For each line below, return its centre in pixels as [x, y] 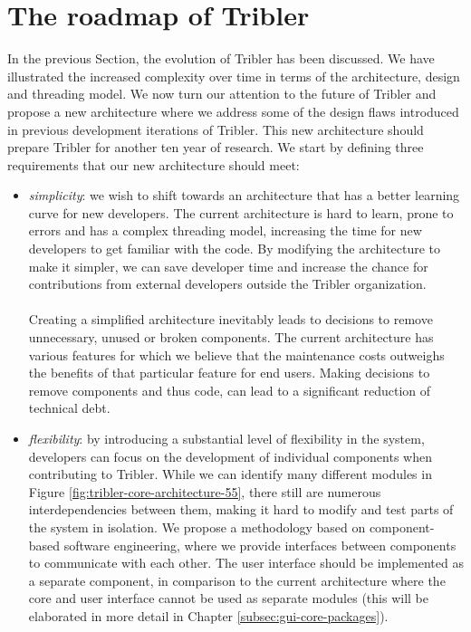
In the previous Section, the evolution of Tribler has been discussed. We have [221, 58]
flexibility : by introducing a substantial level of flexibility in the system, [226, 438]
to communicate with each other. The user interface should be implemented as [246, 563]
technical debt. [69, 408]
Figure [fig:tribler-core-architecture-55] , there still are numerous [205, 491]
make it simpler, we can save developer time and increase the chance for [228, 266]
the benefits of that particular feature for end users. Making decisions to [229, 373]
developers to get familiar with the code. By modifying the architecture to [235, 249]
